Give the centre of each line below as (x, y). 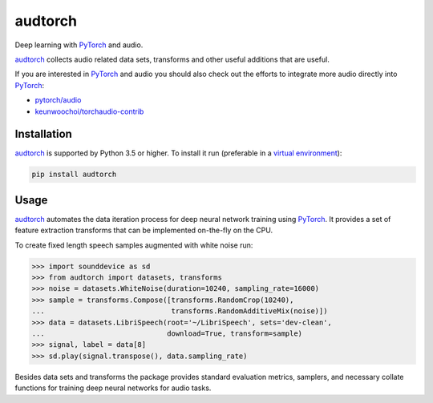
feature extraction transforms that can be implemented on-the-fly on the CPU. (144, 230)
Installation (43, 134)
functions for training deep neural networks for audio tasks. (113, 388)
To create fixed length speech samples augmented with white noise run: (134, 245)
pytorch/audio (58, 100)
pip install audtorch (74, 175)
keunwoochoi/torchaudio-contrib (89, 111)
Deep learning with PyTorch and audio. (79, 45)
